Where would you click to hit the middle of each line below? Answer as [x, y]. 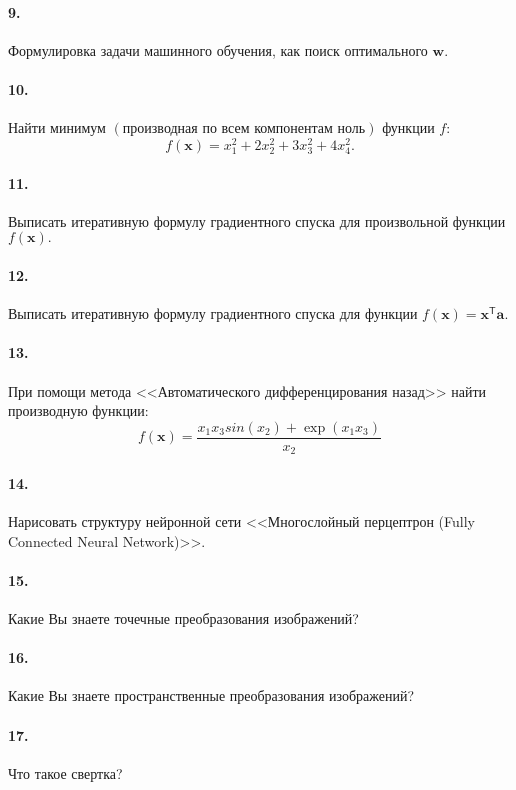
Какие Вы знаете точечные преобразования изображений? [183, 618]
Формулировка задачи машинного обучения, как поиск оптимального [218, 49]
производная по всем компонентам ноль [244, 129]
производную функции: [78, 410]
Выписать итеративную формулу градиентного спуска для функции [213, 313]
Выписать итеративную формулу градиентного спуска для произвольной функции [257, 220]
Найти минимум [57, 127]
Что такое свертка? [65, 772]
